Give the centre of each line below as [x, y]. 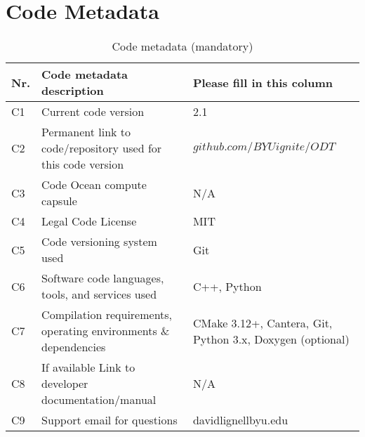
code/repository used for [102, 148]
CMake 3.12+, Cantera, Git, [263, 322]
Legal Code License [89, 221]
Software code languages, [103, 278]
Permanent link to [86, 132]
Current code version [93, 112]
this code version [83, 164]
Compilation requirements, [107, 315]
